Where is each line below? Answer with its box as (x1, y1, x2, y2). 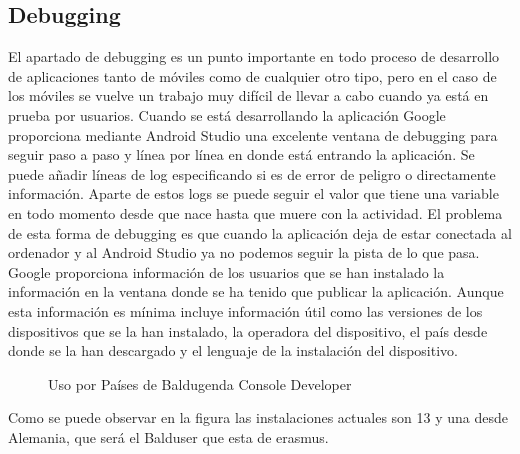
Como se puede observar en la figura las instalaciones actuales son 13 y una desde (8, 407, 509, 428)
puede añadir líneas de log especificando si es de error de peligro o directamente (8, 163, 496, 184)
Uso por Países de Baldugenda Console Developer (48, 373, 352, 394)
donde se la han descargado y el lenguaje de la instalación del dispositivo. (8, 340, 458, 361)
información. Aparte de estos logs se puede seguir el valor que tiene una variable (8, 183, 499, 204)
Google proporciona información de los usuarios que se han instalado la (8, 261, 445, 282)
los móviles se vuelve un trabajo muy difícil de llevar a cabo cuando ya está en (8, 85, 489, 106)
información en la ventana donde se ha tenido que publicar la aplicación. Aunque (8, 281, 504, 302)
